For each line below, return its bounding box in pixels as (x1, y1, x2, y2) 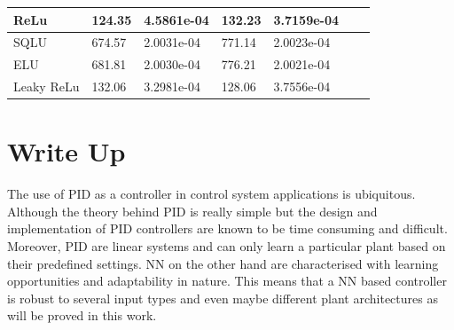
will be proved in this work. (7, 306, 157, 325)
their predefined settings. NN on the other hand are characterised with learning (7, 254, 439, 272)
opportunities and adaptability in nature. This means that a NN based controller (7, 271, 447, 290)
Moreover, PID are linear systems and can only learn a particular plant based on (7, 237, 446, 255)
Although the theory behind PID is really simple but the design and (7, 201, 378, 220)
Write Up (7, 133, 126, 169)
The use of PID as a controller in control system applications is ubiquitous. (7, 185, 416, 203)
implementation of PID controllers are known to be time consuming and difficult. (7, 219, 448, 238)
